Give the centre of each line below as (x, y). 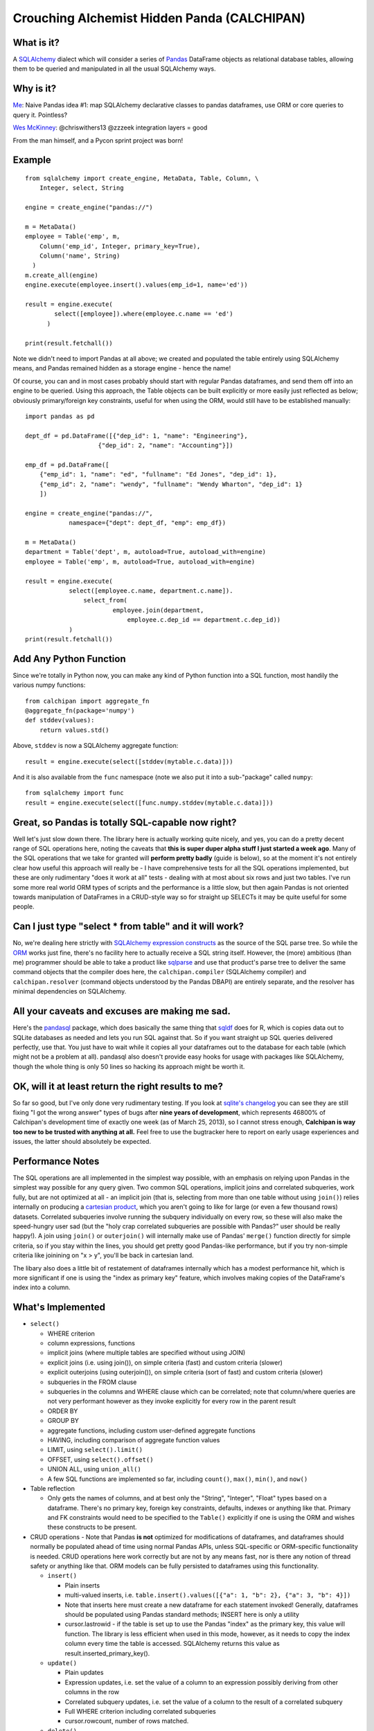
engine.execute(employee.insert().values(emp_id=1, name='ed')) (137, 285)
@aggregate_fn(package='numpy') (80, 710)
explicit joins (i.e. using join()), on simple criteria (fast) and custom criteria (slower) (165, 1362)
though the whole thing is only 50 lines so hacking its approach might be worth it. (129, 1066)
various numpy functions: (49, 685)
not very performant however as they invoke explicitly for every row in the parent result (172, 1401)
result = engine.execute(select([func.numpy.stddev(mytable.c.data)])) (149, 802)
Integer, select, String (81, 188)
